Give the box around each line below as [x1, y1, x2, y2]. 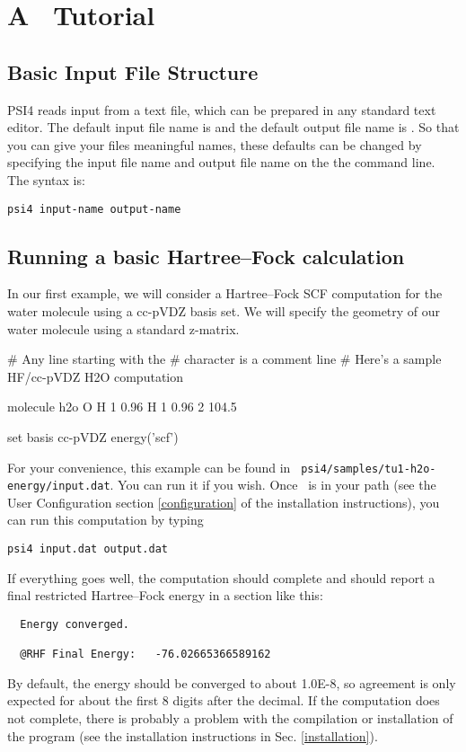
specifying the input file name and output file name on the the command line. [7, 153, 435, 172]
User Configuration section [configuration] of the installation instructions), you [7, 492, 440, 511]
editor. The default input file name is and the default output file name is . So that [7, 118, 460, 137]
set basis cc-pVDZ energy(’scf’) [7, 427, 179, 446]
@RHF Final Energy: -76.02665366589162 [20, 648, 271, 661]
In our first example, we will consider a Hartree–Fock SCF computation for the [7, 284, 443, 303]
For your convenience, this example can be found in [7, 457, 291, 476]
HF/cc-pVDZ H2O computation [7, 367, 183, 385]
